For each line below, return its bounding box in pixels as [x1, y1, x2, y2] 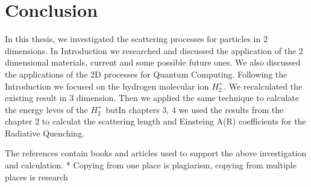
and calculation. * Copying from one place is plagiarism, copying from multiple [5, 159, 297, 171]
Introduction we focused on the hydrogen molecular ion [5, 79, 209, 92]
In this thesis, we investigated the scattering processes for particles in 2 [5, 32, 268, 45]
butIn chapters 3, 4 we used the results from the [105, 103, 284, 115]
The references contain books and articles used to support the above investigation [5, 147, 307, 159]
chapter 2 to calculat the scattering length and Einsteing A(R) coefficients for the [5, 115, 306, 127]
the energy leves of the [5, 103, 88, 115]
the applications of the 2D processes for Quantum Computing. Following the [5, 67, 287, 80]
